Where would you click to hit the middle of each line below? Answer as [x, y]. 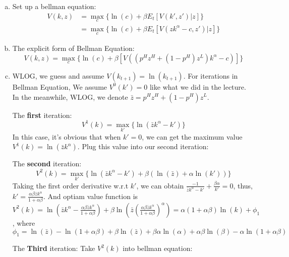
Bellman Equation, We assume [60, 86]
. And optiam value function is [91, 196]
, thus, [243, 185]
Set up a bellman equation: [54, 6]
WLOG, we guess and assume [58, 75]
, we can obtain [160, 185]
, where [24, 222]
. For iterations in [211, 75]
